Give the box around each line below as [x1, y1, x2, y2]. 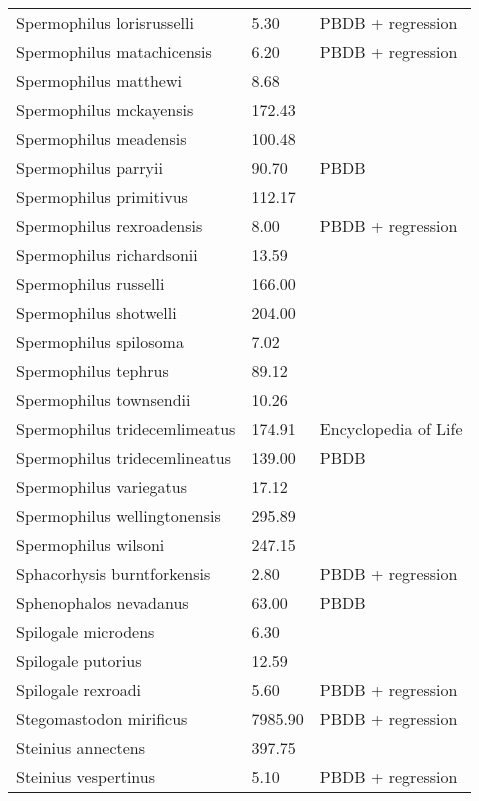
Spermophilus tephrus [16, 359, 169, 382]
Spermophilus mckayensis [16, 98, 194, 121]
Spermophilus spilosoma [16, 330, 184, 353]
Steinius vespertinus [16, 765, 155, 788]
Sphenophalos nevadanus [16, 591, 189, 614]
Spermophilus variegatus [16, 475, 187, 498]
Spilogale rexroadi [16, 678, 142, 701]
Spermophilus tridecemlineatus [16, 446, 231, 469]
